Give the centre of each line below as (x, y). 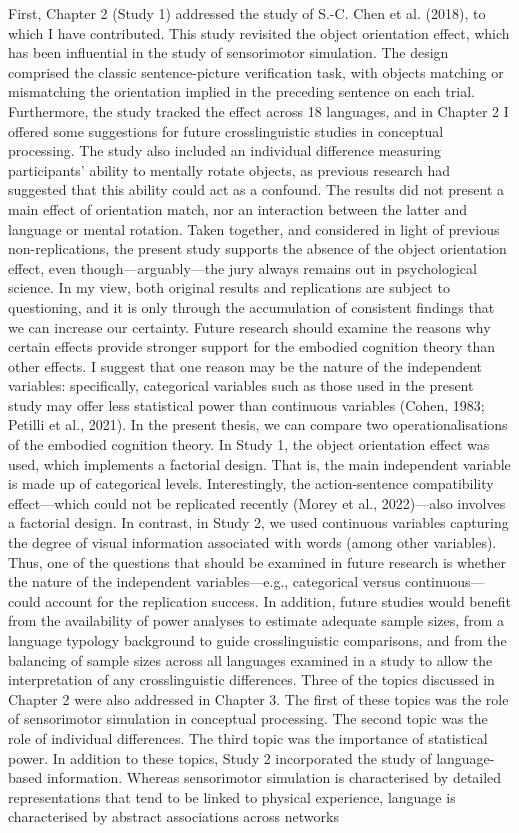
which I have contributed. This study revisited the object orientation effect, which (259, 32)
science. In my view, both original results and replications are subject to (229, 287)
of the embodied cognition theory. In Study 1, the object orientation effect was (249, 444)
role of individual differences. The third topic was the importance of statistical (248, 737)
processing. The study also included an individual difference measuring (224, 150)
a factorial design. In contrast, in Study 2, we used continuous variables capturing (258, 522)
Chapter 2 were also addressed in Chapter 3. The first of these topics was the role (258, 698)
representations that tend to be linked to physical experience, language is (232, 796)
